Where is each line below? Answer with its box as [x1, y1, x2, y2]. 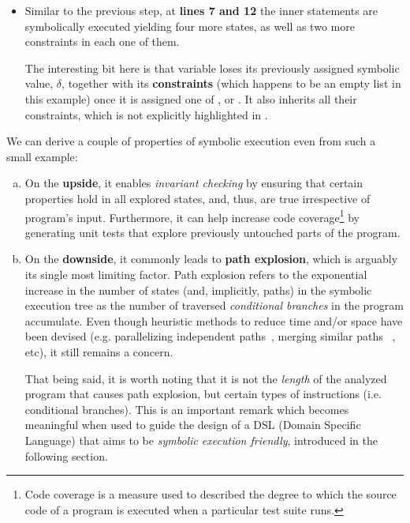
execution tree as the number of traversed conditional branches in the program [24, 297, 404, 314]
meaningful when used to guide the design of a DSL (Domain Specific [24, 416, 361, 433]
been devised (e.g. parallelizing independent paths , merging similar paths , [24, 328, 396, 344]
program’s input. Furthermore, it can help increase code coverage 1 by [24, 206, 360, 225]
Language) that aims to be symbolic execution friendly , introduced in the [24, 431, 378, 448]
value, [24, 75, 54, 92]
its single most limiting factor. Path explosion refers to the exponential [24, 265, 367, 282]
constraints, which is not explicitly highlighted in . [24, 106, 268, 122]
